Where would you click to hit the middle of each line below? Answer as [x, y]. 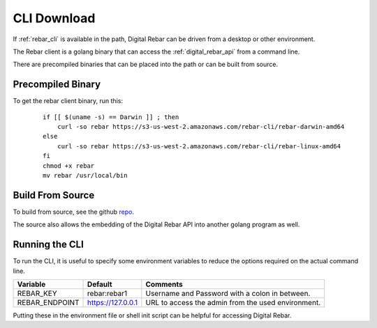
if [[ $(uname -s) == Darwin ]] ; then [111, 117]
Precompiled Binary [57, 85]
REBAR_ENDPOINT [48, 302]
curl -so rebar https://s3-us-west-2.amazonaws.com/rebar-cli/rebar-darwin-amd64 [201, 127]
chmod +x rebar [69, 166]
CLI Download [54, 18]
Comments [164, 284]
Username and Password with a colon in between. [228, 293]
